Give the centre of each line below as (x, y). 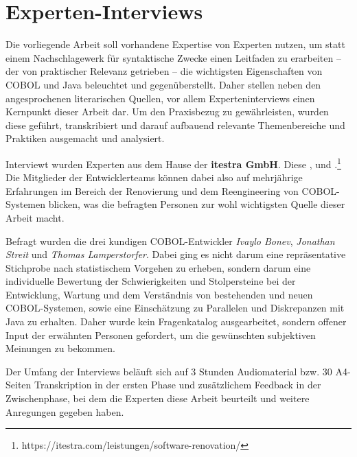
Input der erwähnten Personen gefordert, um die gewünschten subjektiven (161, 335)
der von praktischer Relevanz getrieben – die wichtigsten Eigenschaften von (164, 71)
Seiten (19, 385)
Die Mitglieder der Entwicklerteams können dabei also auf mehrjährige (154, 177)
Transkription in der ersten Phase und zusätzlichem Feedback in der (177, 385)
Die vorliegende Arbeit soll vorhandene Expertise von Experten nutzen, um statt (175, 44)
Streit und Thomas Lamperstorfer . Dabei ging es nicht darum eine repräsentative (176, 254)
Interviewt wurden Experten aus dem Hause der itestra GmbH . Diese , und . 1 (173, 163)
